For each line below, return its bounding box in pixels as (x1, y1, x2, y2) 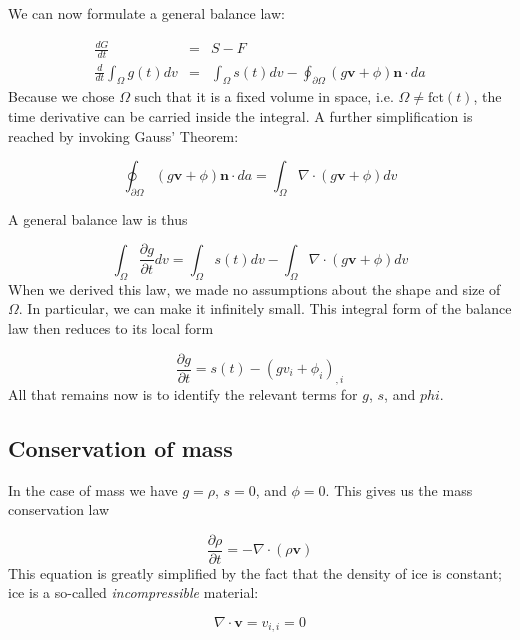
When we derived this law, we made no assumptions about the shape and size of (8, 278, 501, 299)
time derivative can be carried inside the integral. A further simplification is (8, 105, 473, 126)
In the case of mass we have (8, 479, 178, 500)
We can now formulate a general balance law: (8, 3, 285, 23)
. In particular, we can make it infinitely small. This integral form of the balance (18, 298, 512, 319)
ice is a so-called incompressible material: (8, 582, 259, 603)
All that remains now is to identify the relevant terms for (8, 383, 358, 404)
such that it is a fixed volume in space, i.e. (134, 86, 394, 107)
